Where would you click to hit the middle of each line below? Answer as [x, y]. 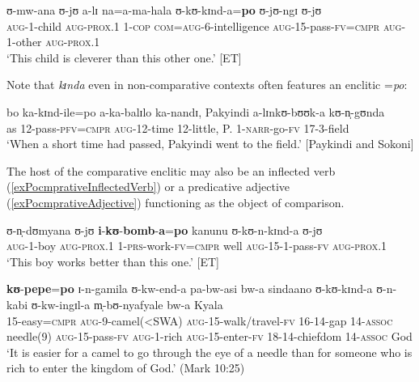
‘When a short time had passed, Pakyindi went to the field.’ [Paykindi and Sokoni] [210, 144]
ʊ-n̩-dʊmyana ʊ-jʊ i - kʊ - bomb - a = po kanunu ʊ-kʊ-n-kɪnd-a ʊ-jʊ [165, 229]
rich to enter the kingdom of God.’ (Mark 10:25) [126, 368]
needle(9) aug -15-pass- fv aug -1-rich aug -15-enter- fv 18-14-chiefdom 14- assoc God [209, 336]
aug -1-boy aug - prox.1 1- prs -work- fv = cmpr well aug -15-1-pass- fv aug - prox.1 [197, 246]
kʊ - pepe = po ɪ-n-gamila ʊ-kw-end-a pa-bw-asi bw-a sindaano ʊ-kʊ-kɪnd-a [190, 289]
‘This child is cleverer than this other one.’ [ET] [124, 57]
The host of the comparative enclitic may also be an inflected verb [171, 170]
